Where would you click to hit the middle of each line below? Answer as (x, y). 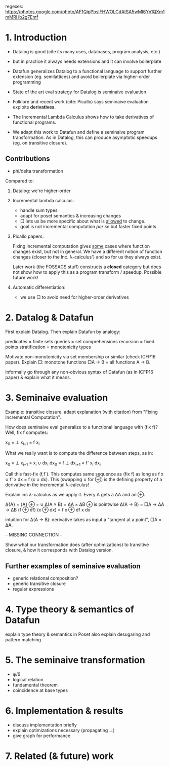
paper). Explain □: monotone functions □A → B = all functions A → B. (78, 362)
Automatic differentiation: (39, 287)
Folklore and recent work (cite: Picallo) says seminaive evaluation (81, 101)
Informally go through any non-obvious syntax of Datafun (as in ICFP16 (79, 372)
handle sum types (39, 210)
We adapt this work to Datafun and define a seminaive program (79, 132)
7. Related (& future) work (59, 756)
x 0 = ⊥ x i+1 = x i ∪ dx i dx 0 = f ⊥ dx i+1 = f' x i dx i (53, 464)
